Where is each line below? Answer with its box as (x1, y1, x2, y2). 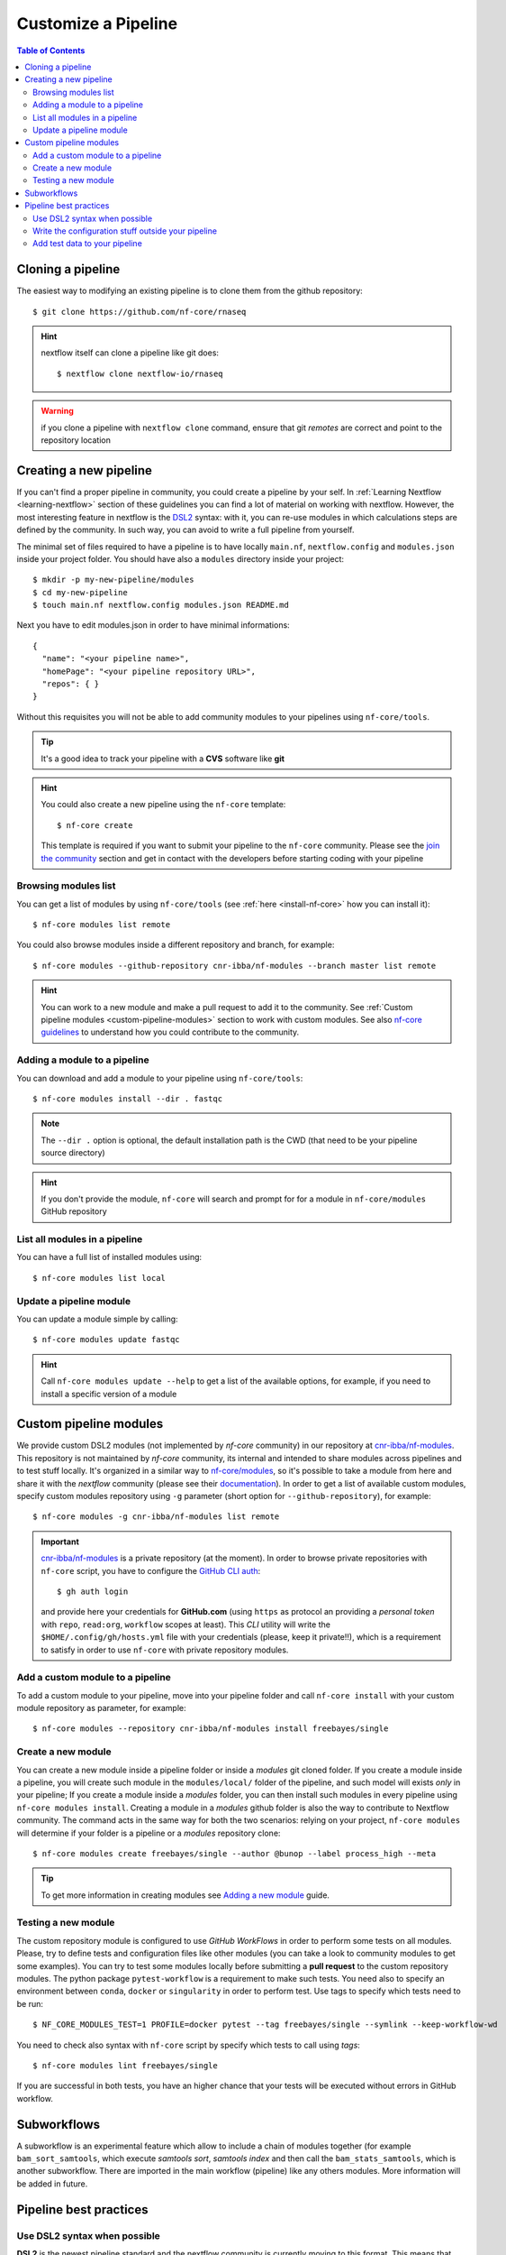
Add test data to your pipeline (32, 238, 143, 249)
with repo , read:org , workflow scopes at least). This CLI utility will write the (41, 1619, 330, 1630)
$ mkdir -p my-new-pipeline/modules (32, 575, 194, 585)
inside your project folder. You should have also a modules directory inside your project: (16, 553, 345, 564)
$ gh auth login (57, 1586, 129, 1597)
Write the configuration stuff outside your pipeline (32, 225, 218, 236)
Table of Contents (16, 45, 86, 56)
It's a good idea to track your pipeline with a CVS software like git (41, 753, 285, 764)
